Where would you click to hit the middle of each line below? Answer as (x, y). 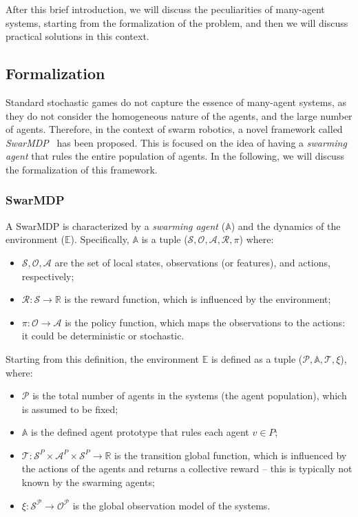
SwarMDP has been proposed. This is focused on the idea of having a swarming (176, 142)
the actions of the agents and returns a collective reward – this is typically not (187, 468)
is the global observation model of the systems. (171, 505)
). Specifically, (100, 239)
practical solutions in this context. (77, 36)
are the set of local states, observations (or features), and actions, (192, 262)
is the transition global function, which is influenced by (231, 455)
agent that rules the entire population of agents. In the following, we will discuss (175, 156)
